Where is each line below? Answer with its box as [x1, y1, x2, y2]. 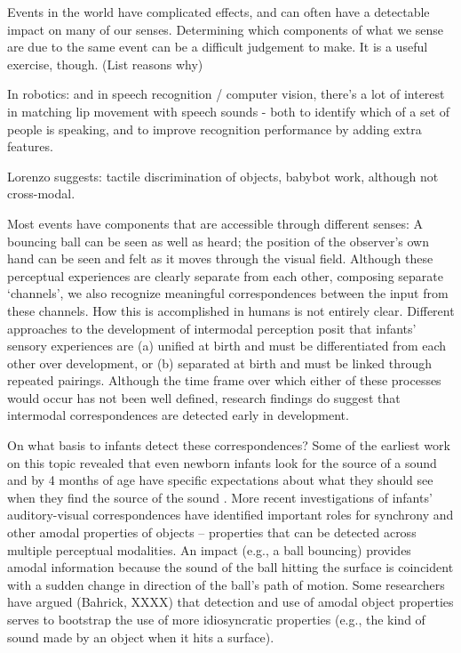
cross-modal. [7, 184, 76, 203]
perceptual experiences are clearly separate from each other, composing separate [7, 266, 443, 285]
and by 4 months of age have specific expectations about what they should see [7, 471, 433, 489]
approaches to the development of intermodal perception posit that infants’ [7, 318, 417, 337]
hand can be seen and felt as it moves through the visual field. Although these [7, 249, 433, 268]
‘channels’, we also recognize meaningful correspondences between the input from [7, 284, 449, 302]
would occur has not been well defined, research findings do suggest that [7, 388, 401, 407]
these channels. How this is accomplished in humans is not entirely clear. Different [7, 301, 455, 319]
